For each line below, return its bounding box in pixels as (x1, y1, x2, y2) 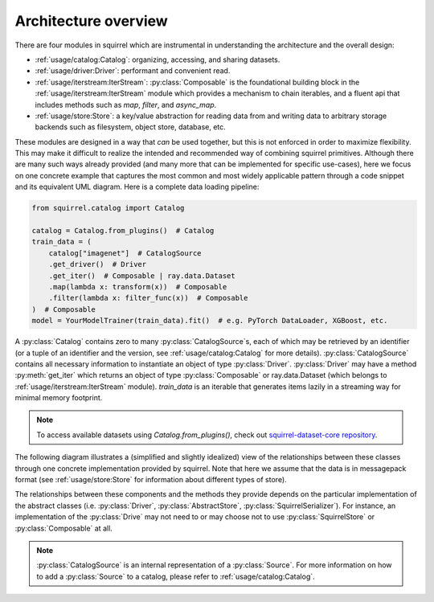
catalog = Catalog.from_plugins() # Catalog (31, 226, 215, 235)
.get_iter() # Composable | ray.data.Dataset (48, 271, 236, 281)
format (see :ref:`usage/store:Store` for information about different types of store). (14, 475, 287, 485)
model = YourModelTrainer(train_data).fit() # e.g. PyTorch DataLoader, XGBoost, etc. (31, 316, 388, 326)
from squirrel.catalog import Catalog (31, 203, 185, 213)
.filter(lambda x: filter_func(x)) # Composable (48, 293, 248, 303)
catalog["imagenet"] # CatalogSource (48, 248, 202, 257)
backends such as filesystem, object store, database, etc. (35, 122, 227, 132)
